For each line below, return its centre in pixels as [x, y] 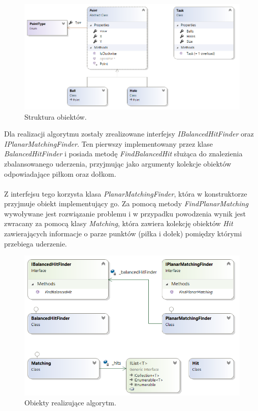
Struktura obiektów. [56, 116]
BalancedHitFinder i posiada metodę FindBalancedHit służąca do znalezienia [123, 154]
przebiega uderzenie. [36, 243]
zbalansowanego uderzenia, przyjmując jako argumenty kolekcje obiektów [118, 163]
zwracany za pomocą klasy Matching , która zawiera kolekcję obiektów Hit [119, 223]
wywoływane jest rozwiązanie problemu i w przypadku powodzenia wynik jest [125, 213]
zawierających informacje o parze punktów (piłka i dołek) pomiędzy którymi [123, 234]
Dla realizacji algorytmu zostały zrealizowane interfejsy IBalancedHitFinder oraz [129, 134]
